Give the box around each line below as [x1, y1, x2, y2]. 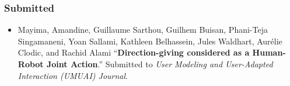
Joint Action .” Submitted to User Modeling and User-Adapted [46, 58, 273, 70]
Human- [252, 46, 286, 59]
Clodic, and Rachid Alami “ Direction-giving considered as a [18, 46, 250, 59]
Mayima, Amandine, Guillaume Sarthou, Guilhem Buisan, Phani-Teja [18, 23, 268, 36]
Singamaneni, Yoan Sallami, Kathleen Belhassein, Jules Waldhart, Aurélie [18, 35, 282, 47]
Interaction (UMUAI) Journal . [18, 69, 128, 81]
